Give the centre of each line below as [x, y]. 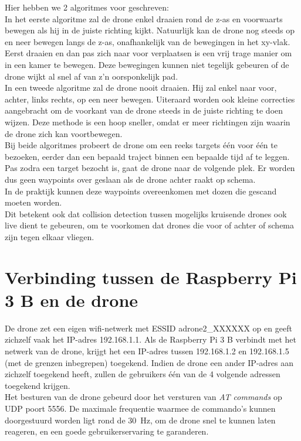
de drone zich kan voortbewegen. [64, 133]
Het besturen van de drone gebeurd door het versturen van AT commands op [143, 397]
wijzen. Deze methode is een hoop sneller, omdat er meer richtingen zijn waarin [148, 122]
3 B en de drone [72, 300]
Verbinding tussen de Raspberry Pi [151, 277]
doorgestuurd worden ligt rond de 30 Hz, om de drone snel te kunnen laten [140, 420]
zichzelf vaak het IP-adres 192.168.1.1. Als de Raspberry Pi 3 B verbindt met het [150, 339]
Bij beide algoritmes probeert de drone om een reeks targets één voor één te [141, 145]
